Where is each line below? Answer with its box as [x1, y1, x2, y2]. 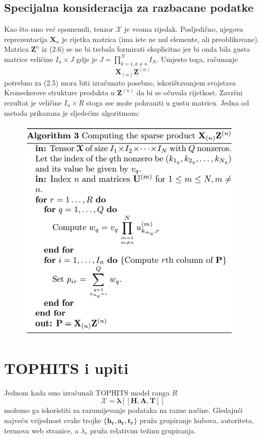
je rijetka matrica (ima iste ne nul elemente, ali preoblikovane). [62, 33, 259, 44]
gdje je [76, 53, 97, 64]
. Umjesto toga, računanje [156, 53, 238, 64]
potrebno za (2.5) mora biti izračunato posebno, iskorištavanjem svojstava [4, 77, 236, 88]
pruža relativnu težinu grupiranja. [90, 425, 196, 435]
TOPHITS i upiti [4, 357, 128, 378]
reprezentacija [4, 33, 48, 44]
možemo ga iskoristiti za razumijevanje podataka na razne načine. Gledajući [4, 405, 243, 415]
